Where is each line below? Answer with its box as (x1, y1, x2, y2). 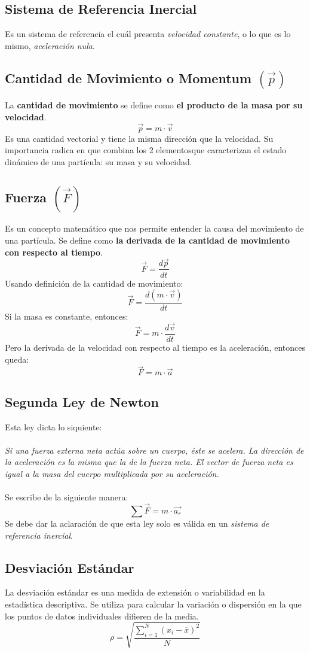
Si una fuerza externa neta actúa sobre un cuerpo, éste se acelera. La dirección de (5, 444, 304, 456)
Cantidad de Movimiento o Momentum (5, 68, 252, 87)
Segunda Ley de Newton (5, 392, 159, 411)
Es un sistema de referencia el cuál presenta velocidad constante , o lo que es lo (5, 28, 291, 40)
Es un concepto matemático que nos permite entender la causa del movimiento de (5, 222, 304, 235)
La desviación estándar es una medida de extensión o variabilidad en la (5, 586, 265, 599)
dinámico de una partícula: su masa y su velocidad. (5, 156, 192, 168)
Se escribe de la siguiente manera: (5, 491, 128, 503)
